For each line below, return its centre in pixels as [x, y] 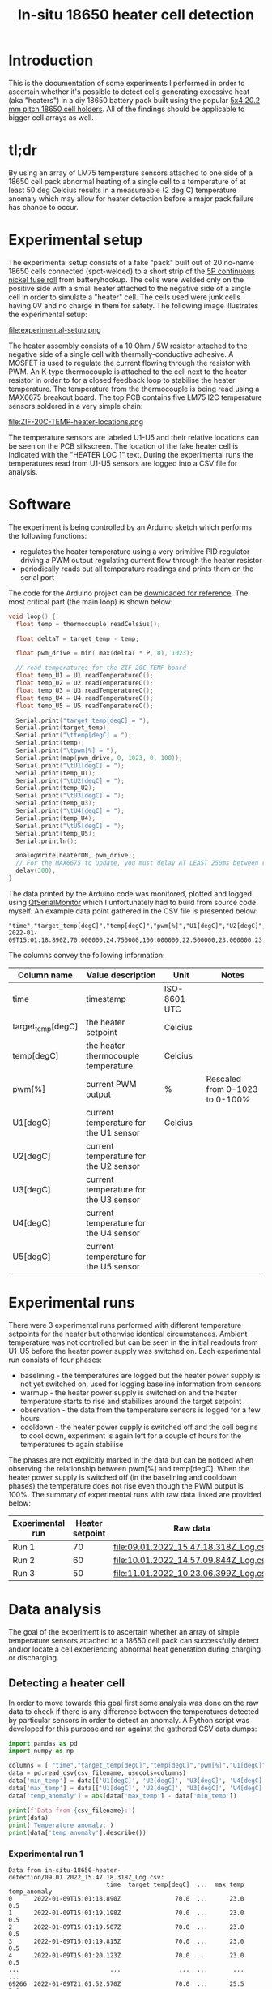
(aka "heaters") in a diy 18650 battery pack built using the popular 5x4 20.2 [134, 100]
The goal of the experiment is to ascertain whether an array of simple [124, 1631]
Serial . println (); [47, 841]
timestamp [106, 999]
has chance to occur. [43, 207]
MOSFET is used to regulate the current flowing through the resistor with [130, 363]
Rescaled [223, 1079]
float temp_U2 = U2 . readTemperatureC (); [85, 683]
